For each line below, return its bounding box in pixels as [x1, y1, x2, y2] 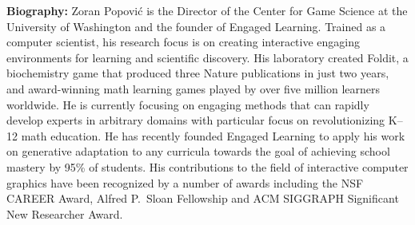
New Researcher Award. [6, 205, 123, 222]
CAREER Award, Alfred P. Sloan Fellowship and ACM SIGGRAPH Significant [6, 190, 399, 207]
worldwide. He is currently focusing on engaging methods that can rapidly [6, 96, 369, 112]
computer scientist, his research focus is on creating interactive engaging [6, 34, 361, 50]
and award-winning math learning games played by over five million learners [6, 80, 381, 97]
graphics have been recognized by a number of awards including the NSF [6, 174, 364, 191]
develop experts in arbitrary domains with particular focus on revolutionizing [6, 112, 385, 128]
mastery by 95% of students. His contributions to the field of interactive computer [6, 158, 409, 175]
